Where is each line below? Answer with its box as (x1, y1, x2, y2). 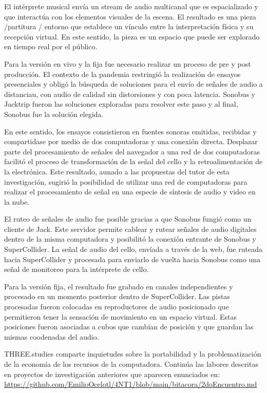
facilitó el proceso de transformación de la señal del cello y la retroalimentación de (4, 156, 263, 167)
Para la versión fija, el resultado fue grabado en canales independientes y (4, 281, 233, 291)
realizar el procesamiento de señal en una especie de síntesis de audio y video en (4, 186, 256, 197)
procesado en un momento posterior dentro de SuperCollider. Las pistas (4, 291, 230, 302)
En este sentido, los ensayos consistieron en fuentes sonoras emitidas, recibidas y (4, 126, 257, 136)
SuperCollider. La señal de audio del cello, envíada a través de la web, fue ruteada (4, 244, 262, 254)
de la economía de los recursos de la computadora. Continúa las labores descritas (4, 359, 258, 369)
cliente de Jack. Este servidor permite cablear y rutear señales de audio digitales (4, 223, 257, 234)
